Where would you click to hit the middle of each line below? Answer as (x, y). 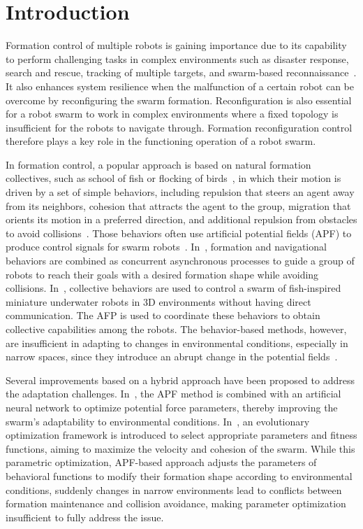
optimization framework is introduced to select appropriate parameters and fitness (181, 435)
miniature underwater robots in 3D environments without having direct (158, 301)
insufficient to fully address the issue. (85, 517)
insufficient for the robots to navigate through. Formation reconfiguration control (179, 127)
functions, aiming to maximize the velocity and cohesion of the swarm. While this (180, 448)
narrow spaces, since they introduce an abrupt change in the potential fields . (172, 357)
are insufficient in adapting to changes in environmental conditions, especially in (177, 343)
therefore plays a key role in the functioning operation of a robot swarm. (161, 141)
